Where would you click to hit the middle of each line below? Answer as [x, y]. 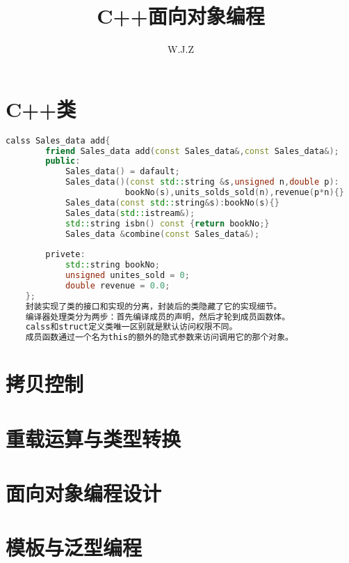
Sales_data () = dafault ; [122, 172]
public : [63, 161]
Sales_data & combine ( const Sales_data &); [162, 234]
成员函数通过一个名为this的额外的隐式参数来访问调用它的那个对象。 [159, 338]
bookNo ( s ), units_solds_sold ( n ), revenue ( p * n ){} [234, 193]
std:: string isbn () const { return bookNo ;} [167, 223]
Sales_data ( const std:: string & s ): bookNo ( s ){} [172, 202]
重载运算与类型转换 [94, 438]
